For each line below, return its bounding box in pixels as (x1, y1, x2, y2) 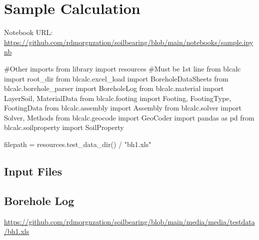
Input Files (4, 163, 62, 179)
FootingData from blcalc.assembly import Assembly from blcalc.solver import (4, 102, 242, 113)
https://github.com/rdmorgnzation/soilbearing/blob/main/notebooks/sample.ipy (4, 36, 253, 47)
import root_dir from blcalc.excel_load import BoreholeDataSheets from (4, 73, 228, 83)
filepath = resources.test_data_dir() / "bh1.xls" (4, 139, 151, 149)
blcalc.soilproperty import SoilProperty (4, 122, 124, 132)
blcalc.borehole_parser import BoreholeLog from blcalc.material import (4, 83, 224, 93)
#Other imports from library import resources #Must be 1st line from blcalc (4, 63, 241, 73)
